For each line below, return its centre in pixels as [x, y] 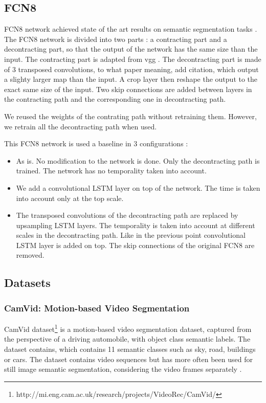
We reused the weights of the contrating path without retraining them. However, [130, 116]
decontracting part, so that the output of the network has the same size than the [131, 49]
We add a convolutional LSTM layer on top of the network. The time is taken [138, 187]
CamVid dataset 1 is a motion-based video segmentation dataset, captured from [128, 328]
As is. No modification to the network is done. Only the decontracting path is [138, 160]
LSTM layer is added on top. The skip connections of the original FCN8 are [135, 245]
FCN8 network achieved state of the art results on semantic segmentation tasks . [131, 29]
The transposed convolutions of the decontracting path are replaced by [127, 215]
